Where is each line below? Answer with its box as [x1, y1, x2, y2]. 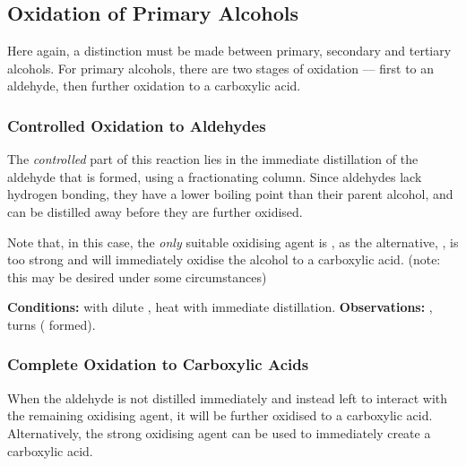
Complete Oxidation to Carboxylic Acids [7, 353, 309, 375]
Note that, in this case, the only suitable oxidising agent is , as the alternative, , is [7, 232, 459, 251]
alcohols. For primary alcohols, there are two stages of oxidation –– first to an [7, 58, 435, 77]
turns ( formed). [7, 315, 96, 333]
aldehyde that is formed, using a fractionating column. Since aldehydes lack [7, 167, 422, 186]
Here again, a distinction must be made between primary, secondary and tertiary [7, 41, 452, 60]
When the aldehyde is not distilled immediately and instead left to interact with [7, 388, 448, 407]
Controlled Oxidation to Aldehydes [7, 114, 266, 136]
